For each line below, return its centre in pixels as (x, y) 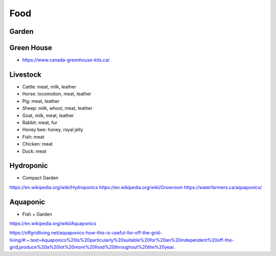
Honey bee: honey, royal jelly (53, 130)
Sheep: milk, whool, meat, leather (57, 108)
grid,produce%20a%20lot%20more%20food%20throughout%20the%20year (91, 247)
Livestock (25, 74)
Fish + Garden (37, 214)
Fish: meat (33, 137)
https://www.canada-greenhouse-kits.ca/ (66, 60)
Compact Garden (40, 178)
